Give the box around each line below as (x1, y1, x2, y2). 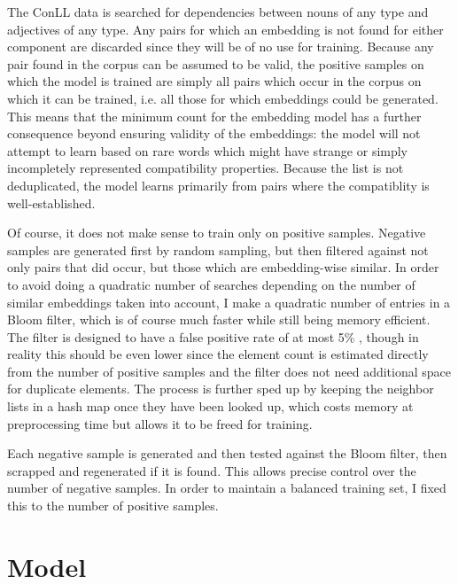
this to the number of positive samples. (7, 496, 219, 515)
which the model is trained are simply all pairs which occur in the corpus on (7, 72, 422, 90)
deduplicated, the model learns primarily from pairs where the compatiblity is (7, 175, 430, 194)
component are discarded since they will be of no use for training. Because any (7, 37, 434, 56)
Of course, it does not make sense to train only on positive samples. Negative (7, 223, 426, 242)
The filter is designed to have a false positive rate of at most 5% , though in (7, 327, 419, 346)
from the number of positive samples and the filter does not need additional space (7, 362, 452, 380)
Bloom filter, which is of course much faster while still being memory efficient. (7, 310, 431, 329)
